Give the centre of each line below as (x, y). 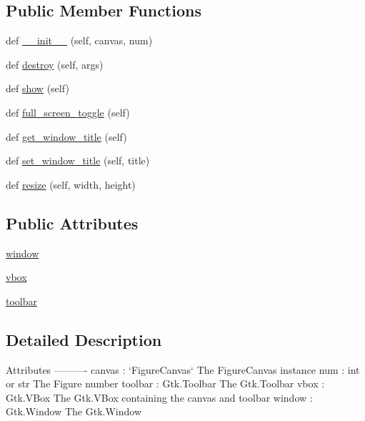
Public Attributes (72, 223)
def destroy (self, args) (55, 64)
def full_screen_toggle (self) (68, 112)
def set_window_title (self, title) (78, 160)
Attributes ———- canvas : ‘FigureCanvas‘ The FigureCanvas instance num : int (183, 369)
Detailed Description (84, 339)
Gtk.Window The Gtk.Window (74, 411)
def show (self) (37, 88)
